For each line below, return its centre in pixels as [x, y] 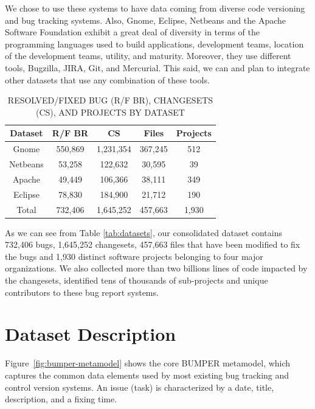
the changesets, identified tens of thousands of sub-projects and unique [137, 280]
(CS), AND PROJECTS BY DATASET [110, 112]
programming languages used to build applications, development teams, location [154, 44]
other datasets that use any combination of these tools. [107, 79]
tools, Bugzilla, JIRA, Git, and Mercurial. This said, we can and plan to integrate [157, 67]
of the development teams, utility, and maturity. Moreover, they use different [148, 56]
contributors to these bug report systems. [82, 292]
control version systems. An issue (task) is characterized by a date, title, [140, 387]
